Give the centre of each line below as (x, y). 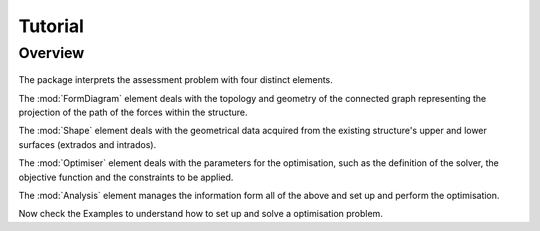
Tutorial (51, 26)
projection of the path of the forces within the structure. (133, 112)
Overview (51, 53)
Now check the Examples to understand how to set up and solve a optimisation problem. (201, 214)
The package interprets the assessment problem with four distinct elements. (176, 80)
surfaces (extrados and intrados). (87, 144)
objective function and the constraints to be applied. (126, 177)
